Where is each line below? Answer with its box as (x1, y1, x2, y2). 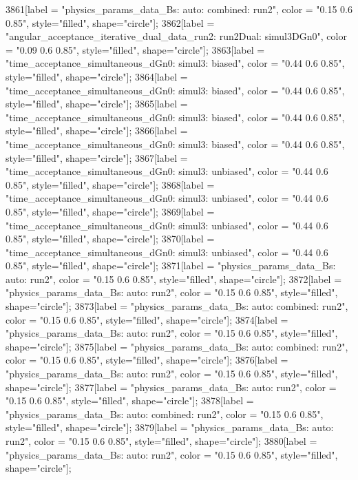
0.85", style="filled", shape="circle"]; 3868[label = (6, 177, 215, 191)
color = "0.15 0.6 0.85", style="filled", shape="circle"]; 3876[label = (6, 353, 288, 367)
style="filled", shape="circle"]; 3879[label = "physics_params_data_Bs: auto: (6, 420, 334, 435)
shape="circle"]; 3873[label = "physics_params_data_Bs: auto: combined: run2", (6, 299, 348, 313)
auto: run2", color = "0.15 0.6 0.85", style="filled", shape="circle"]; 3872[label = (6, 271, 342, 286)
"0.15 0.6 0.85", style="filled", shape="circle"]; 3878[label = (6, 393, 254, 408)
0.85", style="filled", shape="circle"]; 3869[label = (6, 204, 215, 218)
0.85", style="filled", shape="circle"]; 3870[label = (6, 231, 215, 246)
